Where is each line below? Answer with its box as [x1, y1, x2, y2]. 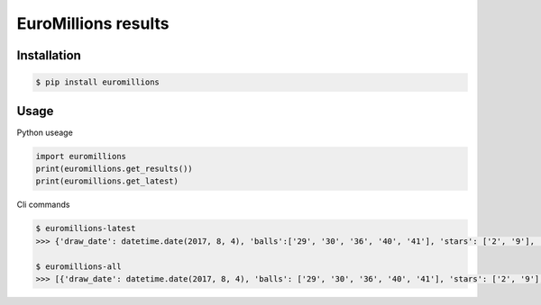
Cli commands [16, 199, 70, 211]
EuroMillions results [16, 13, 170, 33]
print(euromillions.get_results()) [35, 164, 193, 175]
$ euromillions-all [35, 261, 122, 272]
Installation [16, 48, 81, 63]
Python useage [16, 127, 74, 138]
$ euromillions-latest [35, 223, 136, 234]
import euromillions [35, 151, 126, 161]
